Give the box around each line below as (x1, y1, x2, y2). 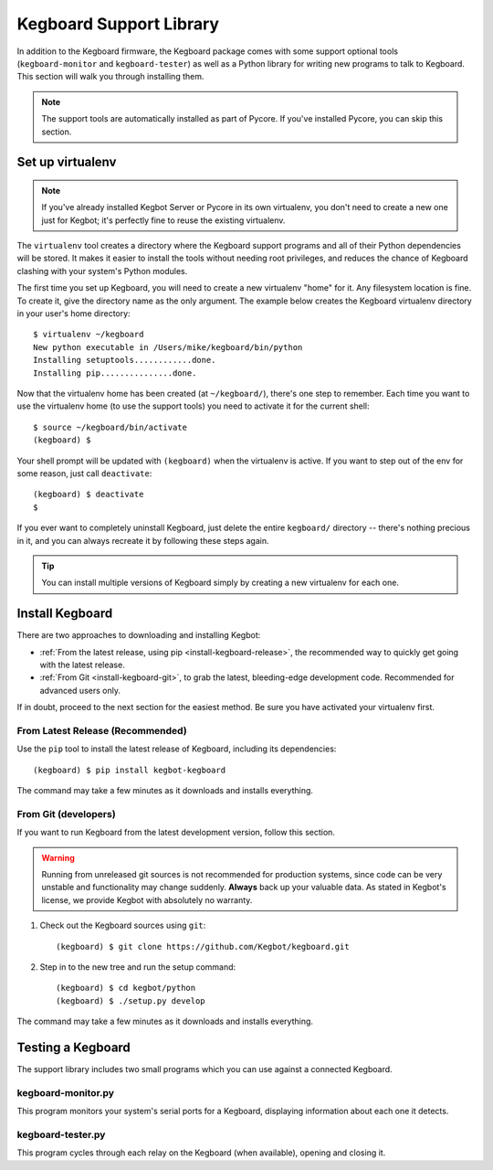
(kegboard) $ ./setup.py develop (56, 995, 205, 1005)
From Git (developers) (16, 807, 116, 820)
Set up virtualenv (16, 154, 117, 170)
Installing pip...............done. (33, 367, 197, 378)
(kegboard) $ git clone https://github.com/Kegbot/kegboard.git (56, 941, 351, 952)
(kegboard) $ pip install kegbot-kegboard (33, 764, 226, 775)
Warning (41, 852, 75, 863)
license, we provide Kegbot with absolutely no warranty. (41, 894, 253, 905)
